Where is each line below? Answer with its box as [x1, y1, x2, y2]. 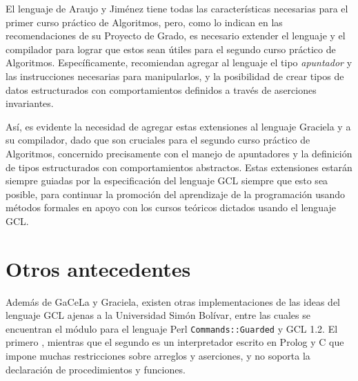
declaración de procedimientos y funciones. [6, 362, 186, 376]
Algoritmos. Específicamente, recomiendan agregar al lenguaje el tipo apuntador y [6, 55, 352, 70]
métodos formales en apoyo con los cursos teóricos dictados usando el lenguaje [6, 200, 337, 215]
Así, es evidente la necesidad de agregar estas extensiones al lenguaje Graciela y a [6, 119, 351, 133]
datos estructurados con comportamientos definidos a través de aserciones [6, 82, 317, 97]
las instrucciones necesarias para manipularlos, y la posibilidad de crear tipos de [6, 68, 344, 83]
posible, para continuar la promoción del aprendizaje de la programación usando [6, 186, 345, 201]
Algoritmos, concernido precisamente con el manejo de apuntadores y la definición [6, 146, 352, 160]
